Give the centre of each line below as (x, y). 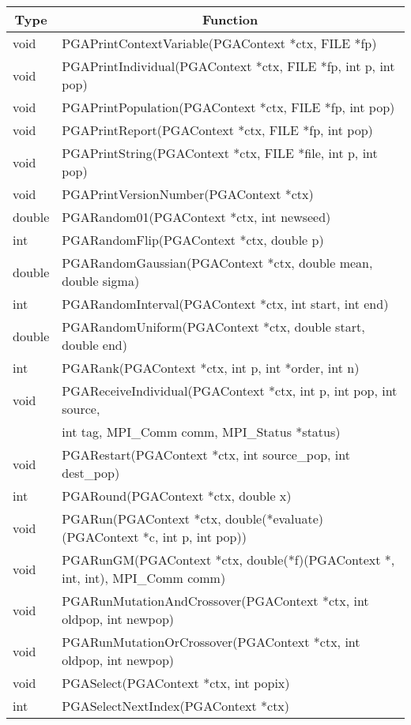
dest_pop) (91, 473)
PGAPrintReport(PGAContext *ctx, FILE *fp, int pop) (217, 130)
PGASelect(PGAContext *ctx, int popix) (176, 683)
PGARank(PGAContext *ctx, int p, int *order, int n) (211, 368)
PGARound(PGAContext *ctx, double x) (177, 496)
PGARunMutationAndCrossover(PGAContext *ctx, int (215, 601)
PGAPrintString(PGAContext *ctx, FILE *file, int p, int (220, 153)
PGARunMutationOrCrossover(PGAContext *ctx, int (211, 642)
